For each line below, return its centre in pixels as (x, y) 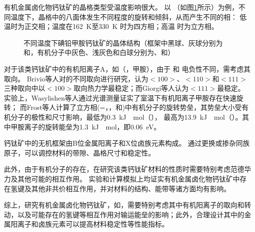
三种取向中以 (25, 88)
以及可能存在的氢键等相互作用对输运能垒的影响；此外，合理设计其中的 (131, 214)
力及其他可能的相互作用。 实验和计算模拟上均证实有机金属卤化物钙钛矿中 (122, 178)
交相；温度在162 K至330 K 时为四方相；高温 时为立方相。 (125, 26)
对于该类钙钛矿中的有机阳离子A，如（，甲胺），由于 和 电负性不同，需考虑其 (127, 68)
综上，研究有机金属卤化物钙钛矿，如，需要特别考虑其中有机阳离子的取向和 (124, 205)
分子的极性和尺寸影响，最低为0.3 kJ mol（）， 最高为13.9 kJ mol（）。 (126, 116)
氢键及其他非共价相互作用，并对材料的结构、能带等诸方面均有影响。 (120, 188)
